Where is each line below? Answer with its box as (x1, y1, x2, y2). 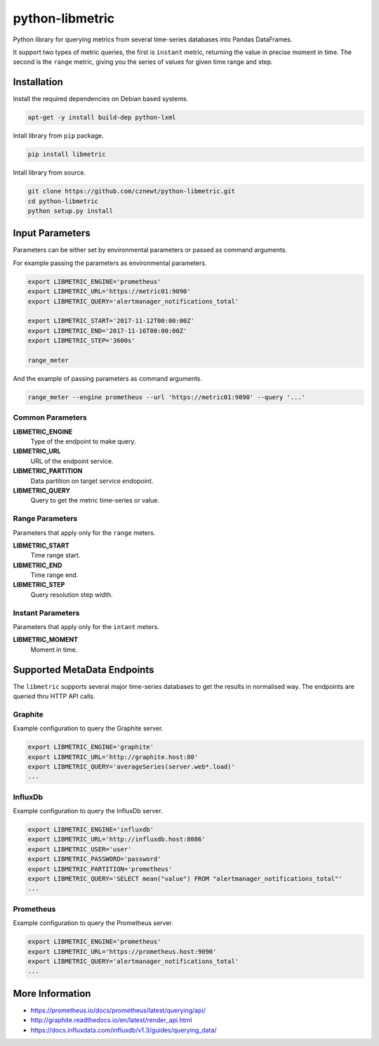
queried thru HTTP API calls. (13, 692, 95, 701)
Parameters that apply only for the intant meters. (13, 623, 159, 631)
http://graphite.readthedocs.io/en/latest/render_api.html (30, 1016, 192, 1024)
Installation (13, 76, 63, 88)
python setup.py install (27, 207, 114, 214)
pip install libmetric (27, 150, 106, 158)
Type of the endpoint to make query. (30, 437, 136, 446)
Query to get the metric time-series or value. (30, 496, 159, 505)
